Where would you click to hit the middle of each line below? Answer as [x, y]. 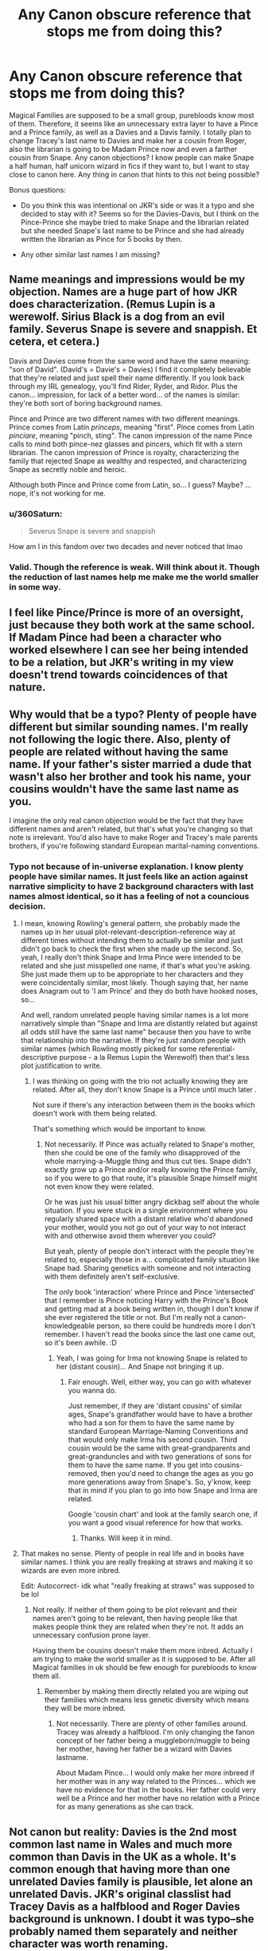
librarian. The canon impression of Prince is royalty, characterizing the [124, 452]
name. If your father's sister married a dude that [130, 764]
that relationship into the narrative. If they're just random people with [133, 1041]
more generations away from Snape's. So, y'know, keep [159, 1482]
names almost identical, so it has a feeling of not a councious [129, 897]
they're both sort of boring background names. [86, 403]
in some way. [35, 586]
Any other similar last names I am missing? [90, 254]
